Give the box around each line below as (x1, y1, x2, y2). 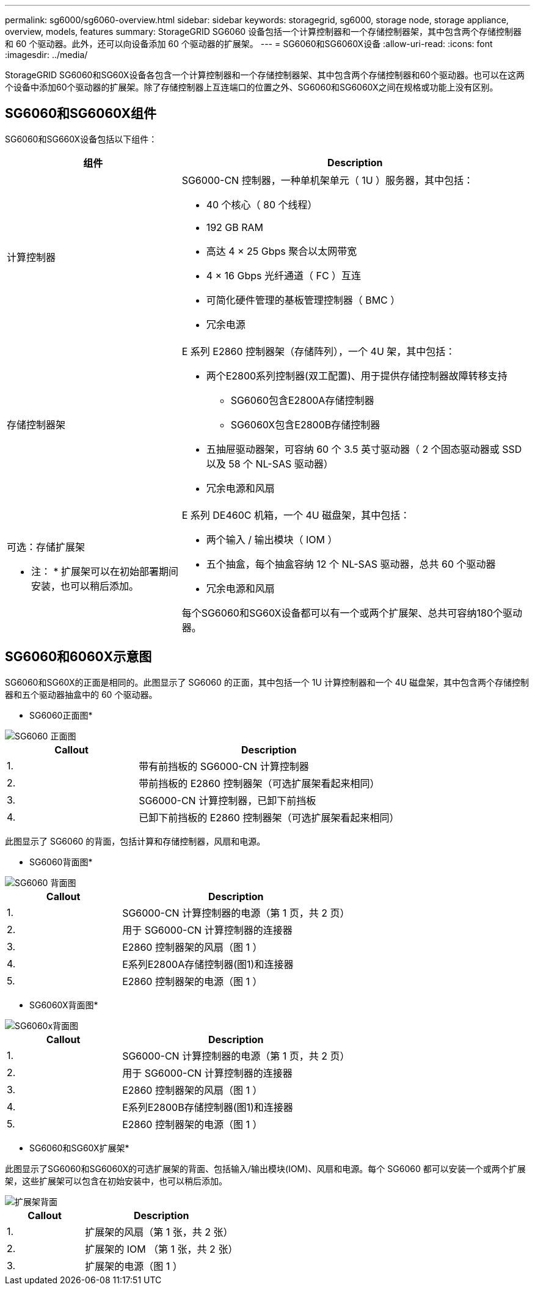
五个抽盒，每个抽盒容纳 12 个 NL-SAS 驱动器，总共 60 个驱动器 (206, 557, 496, 570)
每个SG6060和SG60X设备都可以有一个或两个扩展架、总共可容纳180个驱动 (181, 606, 522, 619)
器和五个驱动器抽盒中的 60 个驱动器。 (5, 689, 158, 700)
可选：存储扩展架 (7, 540, 86, 553)
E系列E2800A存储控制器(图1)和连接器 (122, 958, 294, 970)
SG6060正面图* (29, 709, 93, 720)
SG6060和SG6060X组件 (5, 106, 156, 122)
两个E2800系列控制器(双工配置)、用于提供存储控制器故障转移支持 (206, 369, 508, 382)
